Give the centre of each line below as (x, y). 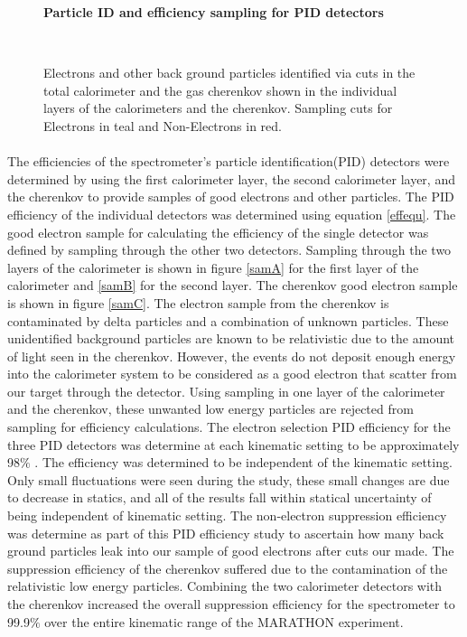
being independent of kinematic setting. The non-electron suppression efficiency (227, 515)
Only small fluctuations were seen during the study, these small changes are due (229, 479)
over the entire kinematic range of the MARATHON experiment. (224, 621)
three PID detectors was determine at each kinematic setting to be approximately (233, 444)
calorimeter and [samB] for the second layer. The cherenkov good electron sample (233, 285)
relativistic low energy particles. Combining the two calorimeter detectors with (225, 586)
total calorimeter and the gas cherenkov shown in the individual (220, 90)
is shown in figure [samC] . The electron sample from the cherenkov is (198, 302)
